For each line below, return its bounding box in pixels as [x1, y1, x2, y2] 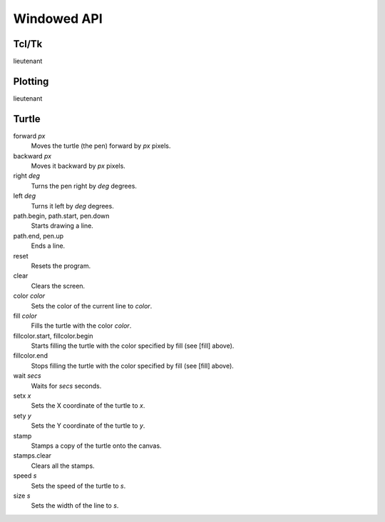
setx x [13, 391, 31, 400]
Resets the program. [31, 261, 91, 270]
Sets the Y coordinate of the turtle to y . [31, 421, 145, 430]
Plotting [13, 75, 49, 87]
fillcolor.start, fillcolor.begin [13, 331, 93, 340]
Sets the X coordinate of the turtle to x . [31, 401, 145, 410]
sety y [13, 411, 32, 420]
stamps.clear [13, 451, 51, 460]
